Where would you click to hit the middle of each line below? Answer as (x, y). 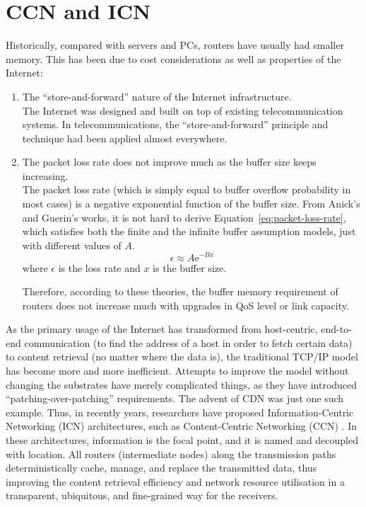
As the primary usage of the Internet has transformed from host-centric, (162, 329)
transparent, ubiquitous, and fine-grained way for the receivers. (142, 495)
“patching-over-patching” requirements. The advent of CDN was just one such (175, 398)
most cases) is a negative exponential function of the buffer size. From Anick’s (191, 204)
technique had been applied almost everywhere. (125, 138)
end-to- (336, 329)
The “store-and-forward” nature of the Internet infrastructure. (157, 96)
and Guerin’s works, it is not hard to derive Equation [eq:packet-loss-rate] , (184, 217)
